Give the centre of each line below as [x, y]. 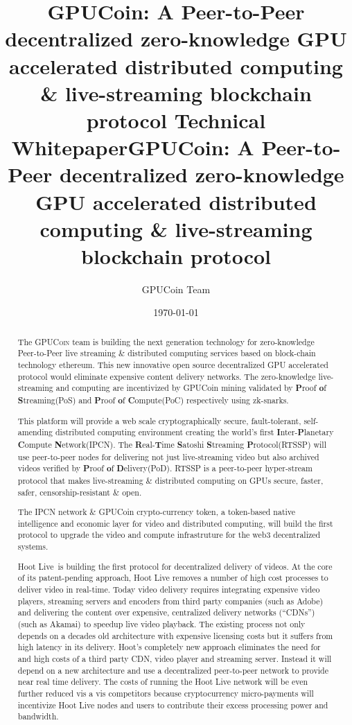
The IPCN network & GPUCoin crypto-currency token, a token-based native [157, 512]
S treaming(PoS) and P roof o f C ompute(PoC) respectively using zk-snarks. [153, 401]
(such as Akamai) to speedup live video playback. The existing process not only [161, 623]
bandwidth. [38, 716]
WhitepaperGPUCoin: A [133, 147]
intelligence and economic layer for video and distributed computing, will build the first [175, 523]
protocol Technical [176, 120]
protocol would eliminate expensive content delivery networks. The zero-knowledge [167, 376]
